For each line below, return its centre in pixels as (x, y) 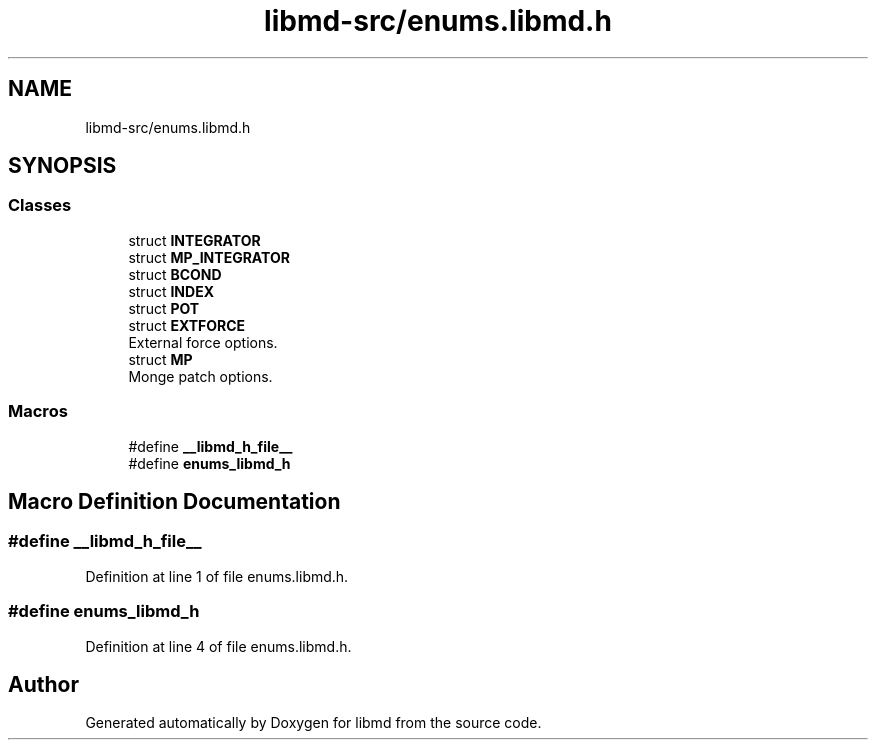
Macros (38, 411)
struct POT (164, 308)
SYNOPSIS (62, 166)
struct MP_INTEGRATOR (209, 257)
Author (43, 684)
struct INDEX (171, 291)
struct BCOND (175, 274)
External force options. (203, 342)
